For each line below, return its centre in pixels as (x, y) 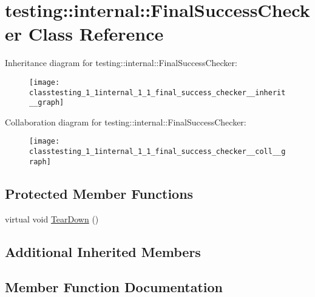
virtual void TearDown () (52, 219)
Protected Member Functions (99, 193)
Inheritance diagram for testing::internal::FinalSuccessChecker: (121, 63)
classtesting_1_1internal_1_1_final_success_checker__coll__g (157, 152)
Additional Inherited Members (103, 251)
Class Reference (96, 34)
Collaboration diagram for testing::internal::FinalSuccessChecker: (126, 122)
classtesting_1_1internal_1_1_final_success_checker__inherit (157, 92)
